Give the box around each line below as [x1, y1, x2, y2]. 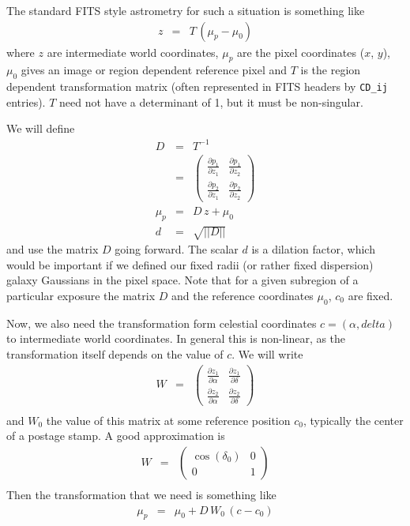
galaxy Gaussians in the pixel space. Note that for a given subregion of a [6, 272, 359, 288]
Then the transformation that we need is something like [6, 486, 276, 502]
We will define [6, 120, 75, 137]
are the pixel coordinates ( [237, 43, 365, 60]
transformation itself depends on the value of [6, 345, 224, 362]
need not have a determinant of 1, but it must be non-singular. [59, 93, 363, 110]
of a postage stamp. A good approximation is [6, 427, 225, 444]
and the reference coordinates [171, 287, 314, 303]
